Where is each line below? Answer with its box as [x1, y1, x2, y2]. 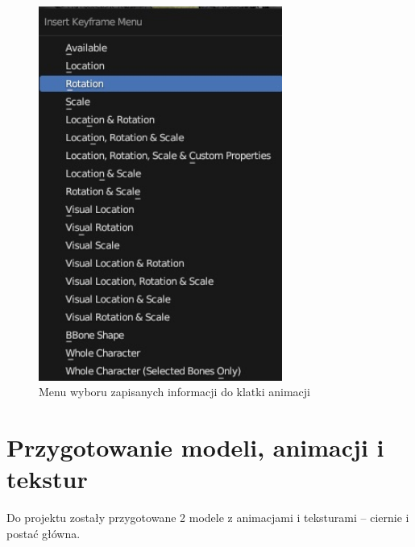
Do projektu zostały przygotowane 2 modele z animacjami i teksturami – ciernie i [6, 509, 409, 526]
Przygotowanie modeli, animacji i [6, 430, 384, 463]
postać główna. [6, 524, 81, 541]
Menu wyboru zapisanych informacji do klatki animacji [39, 383, 310, 400]
